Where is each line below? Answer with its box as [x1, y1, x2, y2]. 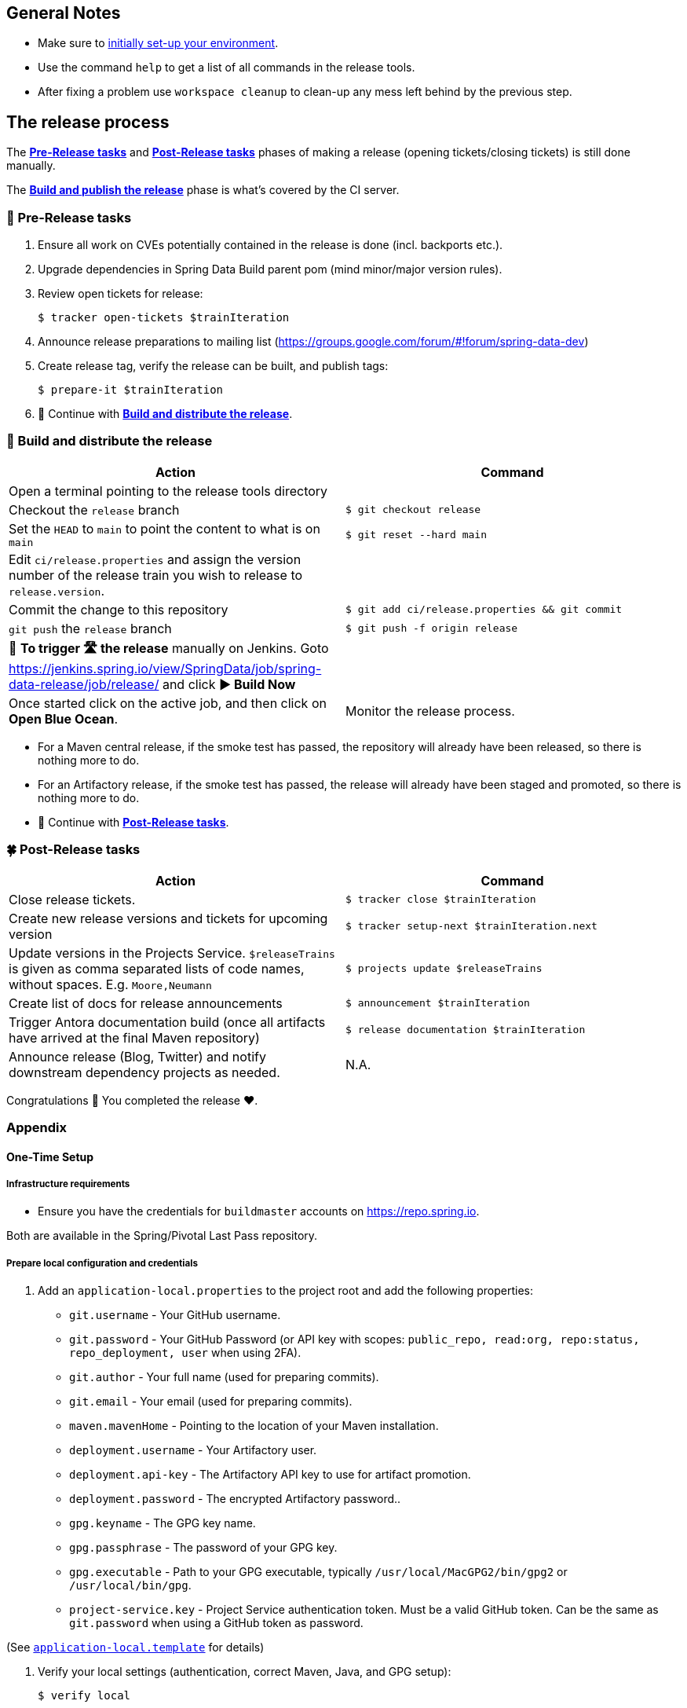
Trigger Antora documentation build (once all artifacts [9, 1013, 326, 1030]
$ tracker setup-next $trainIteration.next [345, 920, 597, 933]
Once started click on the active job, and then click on [9, 695, 327, 711]
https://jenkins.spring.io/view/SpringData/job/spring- [9, 660, 322, 676]
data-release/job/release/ [9, 676, 159, 692]
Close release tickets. [9, 891, 136, 907]
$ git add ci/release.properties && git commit [345, 603, 623, 616]
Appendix [6, 1119, 68, 1135]
